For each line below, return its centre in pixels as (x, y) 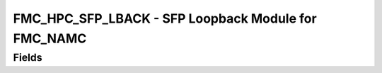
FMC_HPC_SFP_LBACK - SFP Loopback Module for (165, 18)
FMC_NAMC (50, 38)
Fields (28, 57)
